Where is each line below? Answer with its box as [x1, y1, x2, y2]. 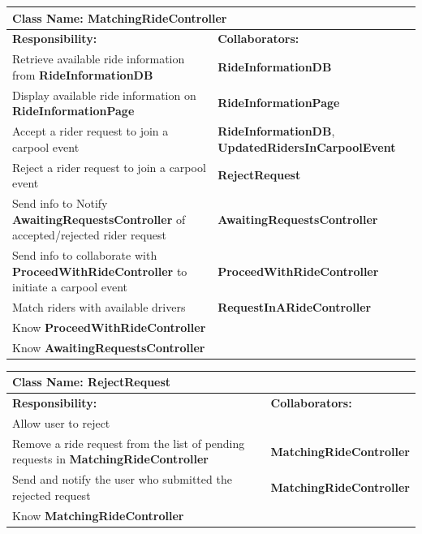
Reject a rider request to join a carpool [12, 158, 206, 175]
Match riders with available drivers [12, 299, 186, 315]
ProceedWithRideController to [12, 262, 187, 279]
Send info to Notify [12, 194, 108, 211]
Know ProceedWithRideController [12, 318, 206, 335]
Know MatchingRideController [12, 506, 184, 523]
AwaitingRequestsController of [12, 210, 186, 227]
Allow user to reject [12, 414, 110, 431]
